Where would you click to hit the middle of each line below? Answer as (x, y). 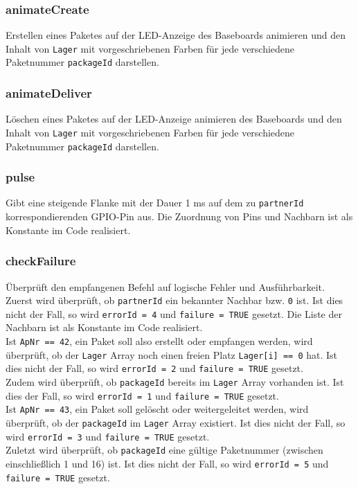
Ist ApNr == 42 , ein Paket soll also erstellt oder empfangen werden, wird (159, 341)
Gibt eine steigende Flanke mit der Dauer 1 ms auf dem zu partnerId (155, 203)
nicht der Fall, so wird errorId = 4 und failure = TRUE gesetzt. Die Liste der (174, 313)
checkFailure (41, 261)
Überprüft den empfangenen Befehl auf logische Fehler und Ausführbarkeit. (165, 286)
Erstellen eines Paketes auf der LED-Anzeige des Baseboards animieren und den (176, 35)
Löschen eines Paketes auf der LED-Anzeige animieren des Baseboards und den (174, 119)
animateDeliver (49, 93)
